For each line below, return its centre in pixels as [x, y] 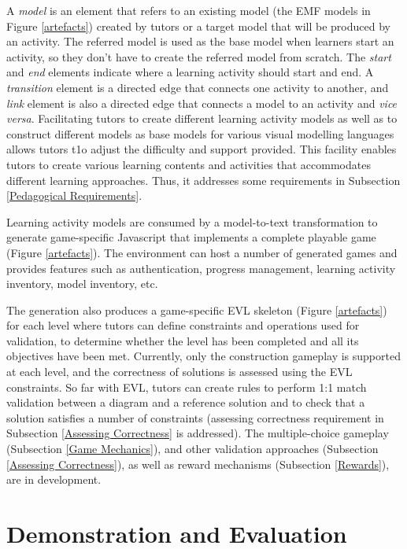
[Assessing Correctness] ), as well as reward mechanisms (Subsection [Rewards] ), [198, 464]
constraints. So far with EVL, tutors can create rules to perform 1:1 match [187, 387]
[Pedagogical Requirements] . [74, 195]
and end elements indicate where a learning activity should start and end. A [190, 72]
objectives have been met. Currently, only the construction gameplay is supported [203, 356]
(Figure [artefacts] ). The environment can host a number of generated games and [202, 252]
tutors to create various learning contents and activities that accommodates [189, 164]
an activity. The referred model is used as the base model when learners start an [200, 41]
